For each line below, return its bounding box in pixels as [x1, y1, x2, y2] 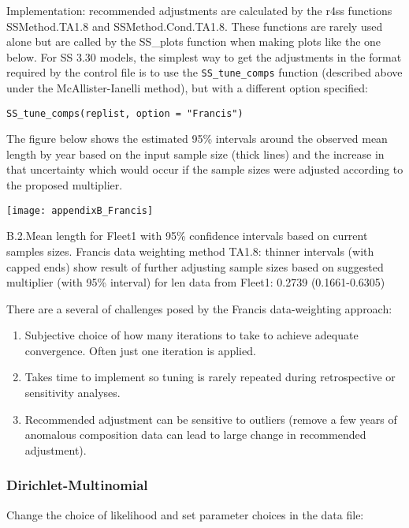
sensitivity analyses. [24, 384, 121, 401]
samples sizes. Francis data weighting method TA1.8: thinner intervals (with [6, 242, 374, 259]
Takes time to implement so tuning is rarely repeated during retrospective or [24, 369, 396, 385]
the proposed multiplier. [6, 177, 123, 193]
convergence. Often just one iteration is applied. [24, 342, 256, 358]
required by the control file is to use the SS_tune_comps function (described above [6, 64, 403, 81]
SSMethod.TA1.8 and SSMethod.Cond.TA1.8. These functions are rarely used [6, 17, 383, 34]
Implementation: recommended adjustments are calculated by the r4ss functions [6, 2, 392, 18]
